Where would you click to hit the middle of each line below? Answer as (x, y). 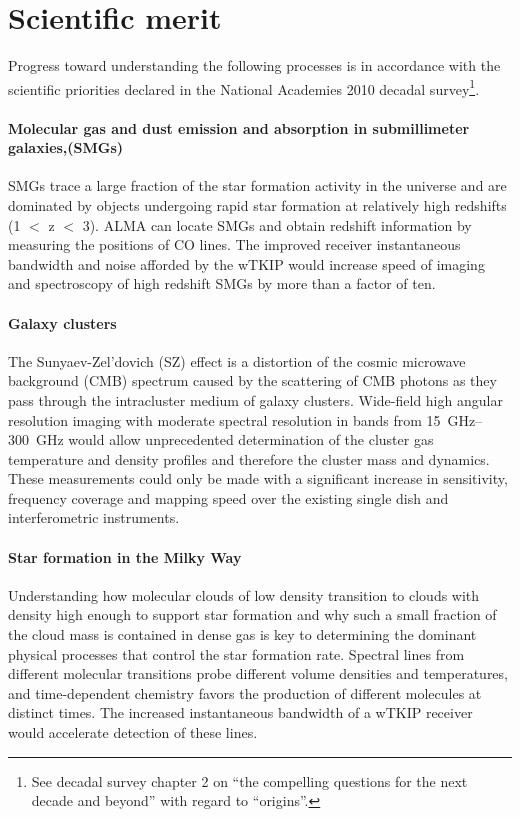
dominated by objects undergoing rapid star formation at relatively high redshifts (257, 204)
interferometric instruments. (94, 517)
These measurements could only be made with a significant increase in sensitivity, (258, 478)
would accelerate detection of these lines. (133, 732)
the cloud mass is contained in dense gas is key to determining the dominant (242, 634)
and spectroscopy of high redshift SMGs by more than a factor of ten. (222, 283)
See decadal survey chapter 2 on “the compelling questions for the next (249, 780)
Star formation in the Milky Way (125, 556)
